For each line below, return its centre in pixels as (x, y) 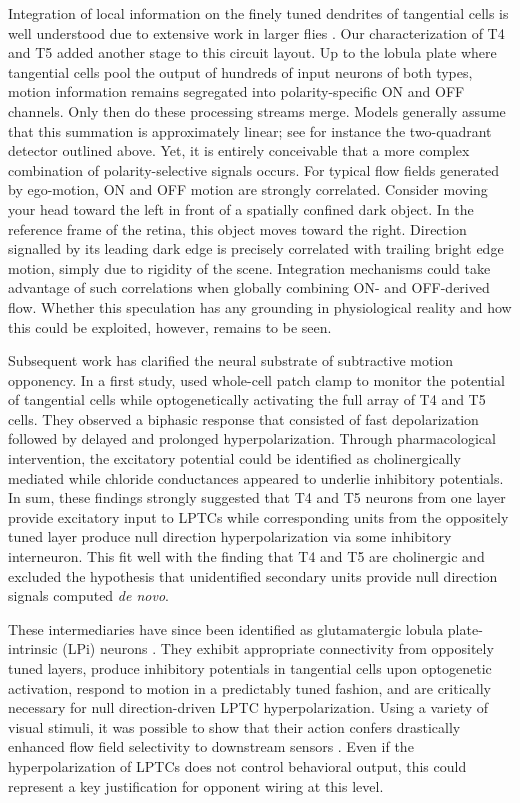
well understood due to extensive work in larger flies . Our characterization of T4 (256, 32)
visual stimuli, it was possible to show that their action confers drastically (234, 726)
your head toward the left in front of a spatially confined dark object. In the (241, 208)
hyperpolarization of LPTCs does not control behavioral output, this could (237, 765)
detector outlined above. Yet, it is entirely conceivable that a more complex (239, 150)
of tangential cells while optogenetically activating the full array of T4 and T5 (247, 399)
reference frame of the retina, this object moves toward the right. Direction (237, 228)
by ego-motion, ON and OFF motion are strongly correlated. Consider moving (248, 189)
